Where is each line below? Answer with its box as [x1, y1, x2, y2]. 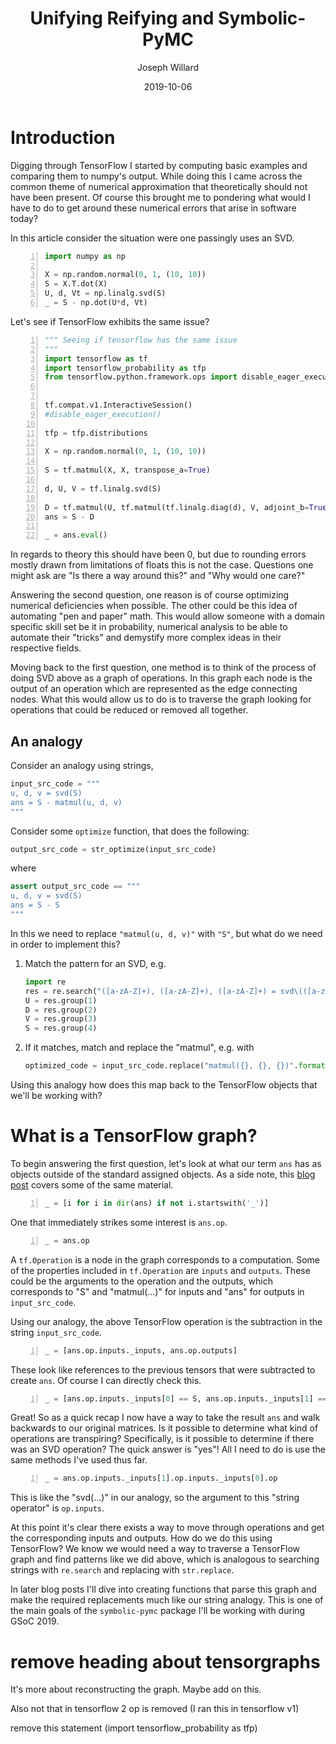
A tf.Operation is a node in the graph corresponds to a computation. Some [10, 1253, 320, 1266]
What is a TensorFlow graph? [10, 1125, 258, 1147]
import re [24, 977, 67, 987]
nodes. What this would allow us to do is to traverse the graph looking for [10, 693, 312, 706]
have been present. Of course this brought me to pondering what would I [10, 191, 311, 203]
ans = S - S [10, 900, 60, 911]
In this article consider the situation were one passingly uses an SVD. [10, 232, 295, 244]
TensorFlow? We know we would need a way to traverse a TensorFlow [10, 1543, 301, 1555]
